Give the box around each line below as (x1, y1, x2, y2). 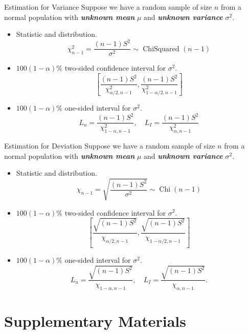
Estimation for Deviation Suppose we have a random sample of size (4, 140, 215, 151)
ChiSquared (143, 45, 179, 53)
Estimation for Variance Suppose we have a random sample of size (4, 2, 212, 12)
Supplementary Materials (4, 310, 186, 331)
